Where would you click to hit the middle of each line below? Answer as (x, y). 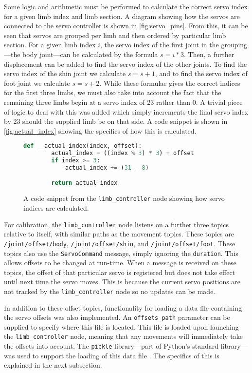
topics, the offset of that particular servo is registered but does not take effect (120, 272)
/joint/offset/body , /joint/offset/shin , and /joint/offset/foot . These (120, 243)
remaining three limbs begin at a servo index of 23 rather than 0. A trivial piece (123, 102)
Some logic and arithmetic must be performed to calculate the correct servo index (126, 6)
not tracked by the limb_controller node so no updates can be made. (110, 291)
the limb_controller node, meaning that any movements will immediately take (123, 336)
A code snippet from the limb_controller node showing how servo (124, 198)
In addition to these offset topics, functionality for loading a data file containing (123, 307)
